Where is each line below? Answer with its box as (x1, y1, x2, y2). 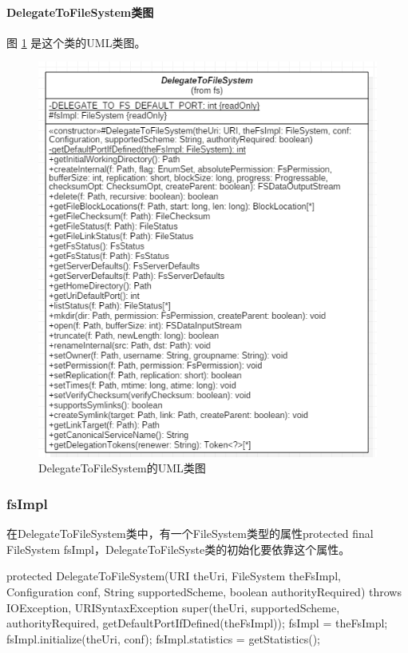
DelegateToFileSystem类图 (6, 3, 154, 20)
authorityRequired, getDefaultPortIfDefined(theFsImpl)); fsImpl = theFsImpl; (6, 615, 388, 631)
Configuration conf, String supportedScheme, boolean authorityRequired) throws (6, 583, 402, 599)
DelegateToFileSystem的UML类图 (38, 460, 206, 476)
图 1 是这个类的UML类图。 (6, 34, 146, 50)
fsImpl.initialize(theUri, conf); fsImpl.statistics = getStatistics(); (6, 630, 320, 647)
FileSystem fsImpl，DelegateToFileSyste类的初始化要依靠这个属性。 (6, 540, 351, 557)
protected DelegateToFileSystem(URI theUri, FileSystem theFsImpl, (6, 567, 341, 584)
